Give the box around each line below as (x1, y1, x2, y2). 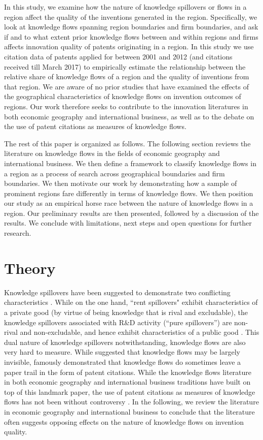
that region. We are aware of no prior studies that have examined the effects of (4, 81, 249, 91)
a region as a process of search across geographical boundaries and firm (4, 168, 225, 178)
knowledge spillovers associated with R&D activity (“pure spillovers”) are (4, 317, 232, 327)
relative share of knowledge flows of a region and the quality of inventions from (4, 71, 249, 82)
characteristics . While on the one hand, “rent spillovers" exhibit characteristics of (4, 297, 258, 307)
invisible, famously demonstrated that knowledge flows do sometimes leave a (4, 356, 241, 367)
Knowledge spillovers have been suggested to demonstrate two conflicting (4, 287, 231, 297)
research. (4, 228, 31, 238)
